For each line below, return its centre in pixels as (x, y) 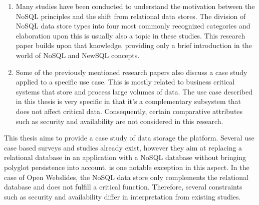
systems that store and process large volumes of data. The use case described (134, 91)
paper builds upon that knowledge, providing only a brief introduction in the (134, 45)
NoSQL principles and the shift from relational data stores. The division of (131, 16)
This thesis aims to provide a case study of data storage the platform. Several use (129, 138)
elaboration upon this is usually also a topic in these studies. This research (131, 35)
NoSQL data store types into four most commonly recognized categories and (133, 26)
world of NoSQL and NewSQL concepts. (78, 55)
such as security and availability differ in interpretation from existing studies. (122, 196)
